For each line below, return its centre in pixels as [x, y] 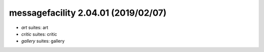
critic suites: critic [39, 34]
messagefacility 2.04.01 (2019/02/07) [88, 13]
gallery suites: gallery [43, 41]
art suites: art [35, 27]
